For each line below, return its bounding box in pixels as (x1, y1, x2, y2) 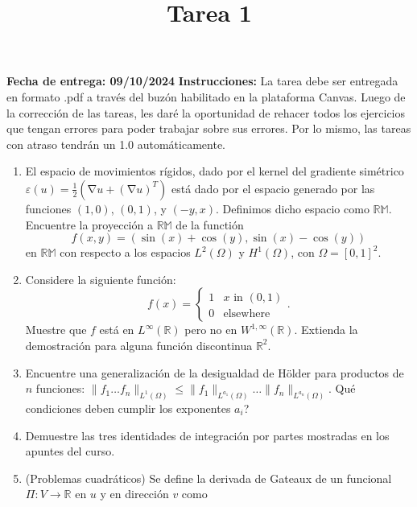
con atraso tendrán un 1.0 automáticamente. (6, 135, 225, 152)
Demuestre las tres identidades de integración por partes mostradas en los (25, 427, 390, 443)
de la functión (175, 216, 244, 233)
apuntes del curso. (25, 443, 115, 460)
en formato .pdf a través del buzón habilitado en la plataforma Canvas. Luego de (6, 88, 406, 105)
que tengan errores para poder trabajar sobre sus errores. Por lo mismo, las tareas (6, 120, 411, 137)
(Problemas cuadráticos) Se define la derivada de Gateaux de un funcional (25, 469, 392, 486)
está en (99, 321, 134, 338)
